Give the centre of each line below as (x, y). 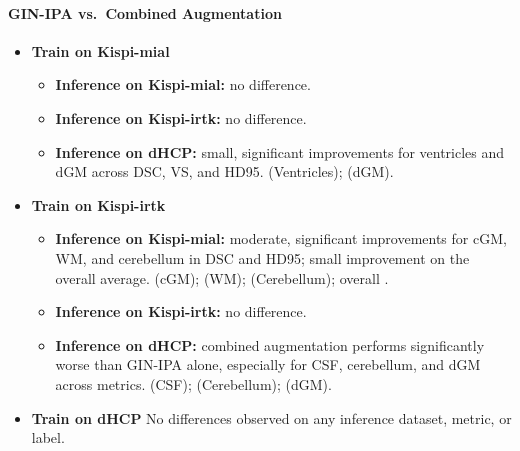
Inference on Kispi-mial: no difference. (183, 84)
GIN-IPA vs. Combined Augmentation (145, 12)
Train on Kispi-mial (100, 50)
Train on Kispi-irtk (98, 204)
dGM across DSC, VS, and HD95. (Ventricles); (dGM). (224, 171)
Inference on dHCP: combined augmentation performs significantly (270, 344)
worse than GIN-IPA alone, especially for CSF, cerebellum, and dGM (268, 364)
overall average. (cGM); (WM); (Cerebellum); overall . (222, 277)
